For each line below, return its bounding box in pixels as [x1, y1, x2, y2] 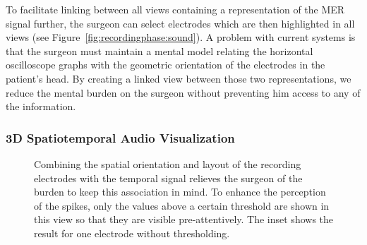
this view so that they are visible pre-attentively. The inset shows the [34, 212, 334, 227]
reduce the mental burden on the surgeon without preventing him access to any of [6, 85, 361, 100]
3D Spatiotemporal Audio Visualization [6, 129, 235, 146]
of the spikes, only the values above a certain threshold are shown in [34, 198, 330, 213]
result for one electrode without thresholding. [34, 225, 230, 240]
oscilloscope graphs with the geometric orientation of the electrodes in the [6, 57, 325, 72]
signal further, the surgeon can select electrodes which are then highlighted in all [6, 16, 355, 30]
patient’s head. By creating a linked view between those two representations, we [6, 71, 351, 85]
